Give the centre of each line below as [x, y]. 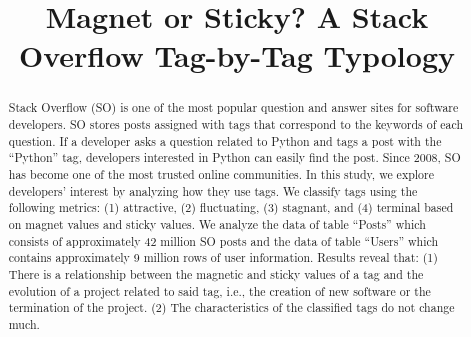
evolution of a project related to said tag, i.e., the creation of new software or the [219, 290]
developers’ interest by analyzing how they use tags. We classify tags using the [213, 190]
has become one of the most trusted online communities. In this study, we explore [221, 173]
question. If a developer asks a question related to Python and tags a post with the [225, 140]
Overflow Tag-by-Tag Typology [237, 55]
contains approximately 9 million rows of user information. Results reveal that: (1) [223, 257]
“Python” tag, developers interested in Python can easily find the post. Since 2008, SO [234, 157]
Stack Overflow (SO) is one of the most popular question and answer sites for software [233, 107]
